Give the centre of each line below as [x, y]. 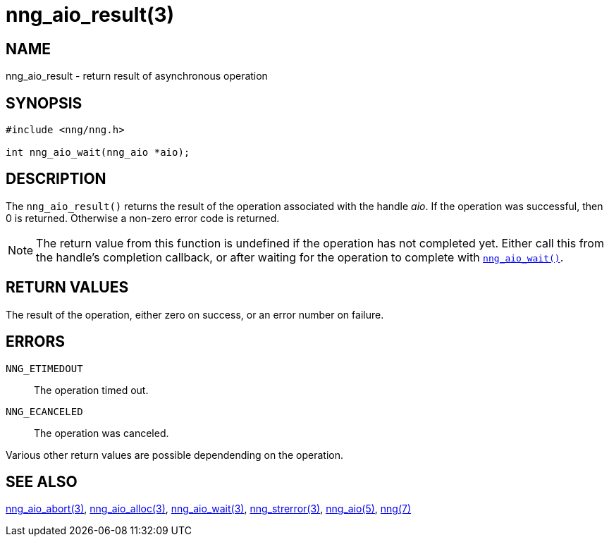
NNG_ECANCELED [44, 411]
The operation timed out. [91, 390]
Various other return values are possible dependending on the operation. [175, 455]
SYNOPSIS [44, 103]
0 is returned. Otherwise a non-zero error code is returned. [143, 218]
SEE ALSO [42, 481]
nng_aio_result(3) [90, 15]
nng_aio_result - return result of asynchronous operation [137, 76]
